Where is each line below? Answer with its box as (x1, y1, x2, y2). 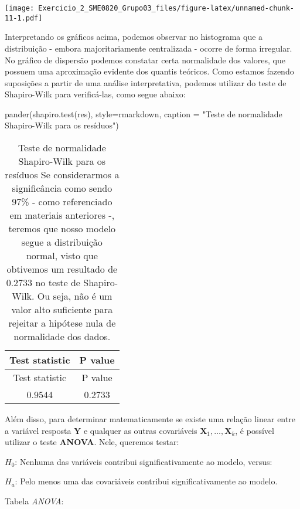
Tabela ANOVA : (5, 495, 64, 507)
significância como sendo (12, 181, 112, 195)
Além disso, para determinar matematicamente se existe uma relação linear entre (5, 413, 295, 425)
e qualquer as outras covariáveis (83, 424, 197, 436)
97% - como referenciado (12, 195, 112, 209)
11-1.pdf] (5, 13, 43, 22)
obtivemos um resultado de (6, 262, 118, 276)
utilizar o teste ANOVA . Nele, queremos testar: (5, 436, 179, 448)
